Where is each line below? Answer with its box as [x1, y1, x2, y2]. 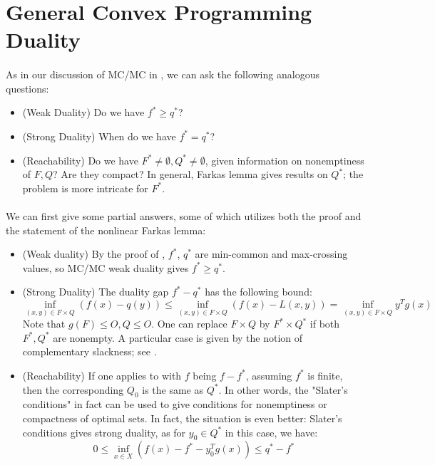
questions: [6, 80, 49, 95]
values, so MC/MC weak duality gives [22, 260, 189, 275]
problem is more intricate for [22, 180, 148, 195]
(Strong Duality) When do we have [22, 128, 176, 143]
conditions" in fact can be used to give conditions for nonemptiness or [22, 397, 327, 412]
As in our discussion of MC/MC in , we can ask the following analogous [6, 67, 319, 82]
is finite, [307, 367, 343, 382]
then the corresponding [22, 382, 124, 397]
